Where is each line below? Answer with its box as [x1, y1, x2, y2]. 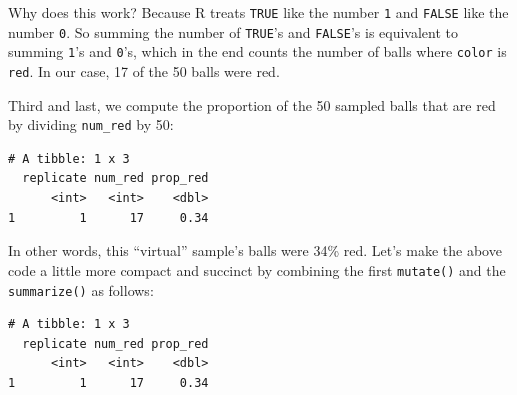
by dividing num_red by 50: [8, 114, 174, 135]
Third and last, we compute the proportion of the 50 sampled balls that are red [8, 94, 496, 115]
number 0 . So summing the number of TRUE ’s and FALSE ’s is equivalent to [8, 21, 459, 42]
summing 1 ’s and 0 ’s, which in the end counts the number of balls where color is [8, 41, 507, 62]
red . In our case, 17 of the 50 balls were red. [8, 60, 280, 81]
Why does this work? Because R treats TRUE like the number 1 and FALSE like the [8, 2, 509, 22]
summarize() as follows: [8, 279, 154, 300]
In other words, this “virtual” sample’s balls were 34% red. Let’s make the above [8, 240, 502, 261]
